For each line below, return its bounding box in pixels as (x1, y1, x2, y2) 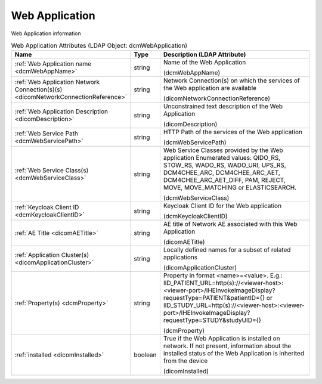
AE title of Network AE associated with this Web (163, 220, 298, 228)
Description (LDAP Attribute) (163, 51, 246, 59)
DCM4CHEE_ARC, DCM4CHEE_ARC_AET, (163, 169, 280, 177)
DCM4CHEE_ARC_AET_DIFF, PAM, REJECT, (163, 176, 286, 184)
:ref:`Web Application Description (14, 107, 109, 116)
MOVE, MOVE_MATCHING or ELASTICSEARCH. (163, 184, 297, 192)
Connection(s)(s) (14, 85, 63, 94)
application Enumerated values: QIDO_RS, (163, 154, 281, 162)
